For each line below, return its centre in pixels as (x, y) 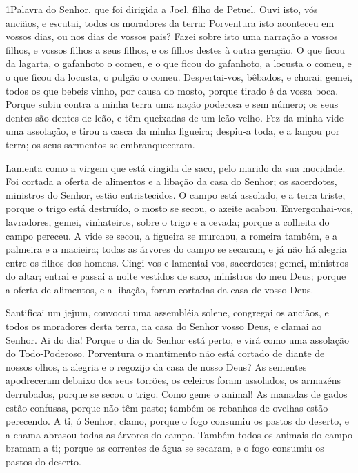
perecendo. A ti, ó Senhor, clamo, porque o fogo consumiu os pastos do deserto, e (177, 421)
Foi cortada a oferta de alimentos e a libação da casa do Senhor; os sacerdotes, (171, 181)
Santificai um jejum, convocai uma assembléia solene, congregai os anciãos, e (167, 312)
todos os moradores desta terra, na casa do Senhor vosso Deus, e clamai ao (164, 326)
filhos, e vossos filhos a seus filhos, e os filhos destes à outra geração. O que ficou (176, 49)
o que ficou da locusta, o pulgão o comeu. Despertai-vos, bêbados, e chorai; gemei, (179, 76)
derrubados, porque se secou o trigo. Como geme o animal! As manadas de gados (177, 394)
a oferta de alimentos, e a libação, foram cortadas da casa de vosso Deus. (160, 289)
